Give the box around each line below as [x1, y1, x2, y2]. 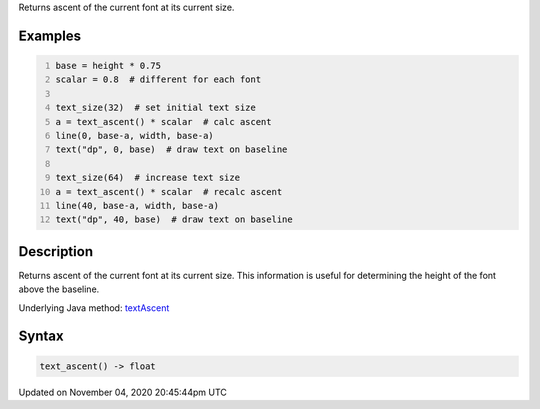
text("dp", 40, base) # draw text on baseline [55, 214, 294, 225]
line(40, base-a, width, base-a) [55, 200, 220, 211]
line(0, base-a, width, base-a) [55, 130, 214, 141]
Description [18, 243, 94, 260]
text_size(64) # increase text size [55, 172, 240, 184]
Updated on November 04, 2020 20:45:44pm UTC [18, 386, 227, 398]
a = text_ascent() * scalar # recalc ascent [55, 186, 283, 197]
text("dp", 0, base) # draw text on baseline [55, 144, 288, 155]
